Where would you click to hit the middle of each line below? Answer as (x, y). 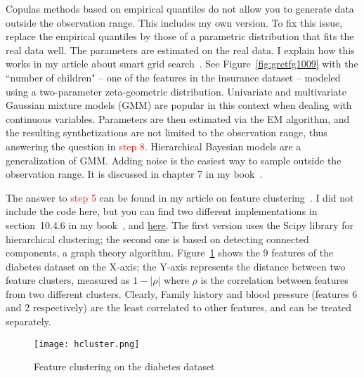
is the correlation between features (274, 280)
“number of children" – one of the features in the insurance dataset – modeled (173, 77)
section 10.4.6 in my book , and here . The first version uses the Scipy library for (180, 224)
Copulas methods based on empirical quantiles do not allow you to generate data (180, 8)
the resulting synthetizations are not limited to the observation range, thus (167, 132)
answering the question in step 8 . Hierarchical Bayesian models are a (154, 146)
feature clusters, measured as (68, 280)
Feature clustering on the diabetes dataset (124, 366)
